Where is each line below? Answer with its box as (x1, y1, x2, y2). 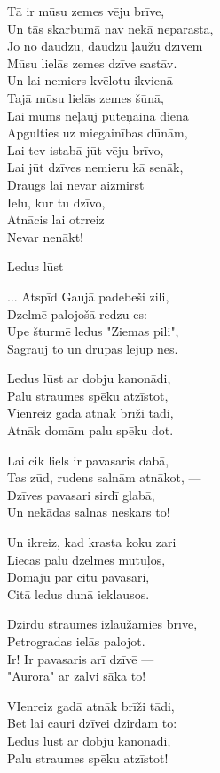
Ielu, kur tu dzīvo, (7, 192, 106, 211)
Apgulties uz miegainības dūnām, (7, 123, 188, 142)
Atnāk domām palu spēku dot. (7, 421, 174, 440)
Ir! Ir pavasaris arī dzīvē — (7, 649, 154, 668)
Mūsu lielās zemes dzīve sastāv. (7, 53, 177, 72)
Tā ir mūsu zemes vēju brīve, (7, 2, 165, 20)
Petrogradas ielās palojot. (7, 632, 145, 650)
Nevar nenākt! (7, 227, 83, 246)
